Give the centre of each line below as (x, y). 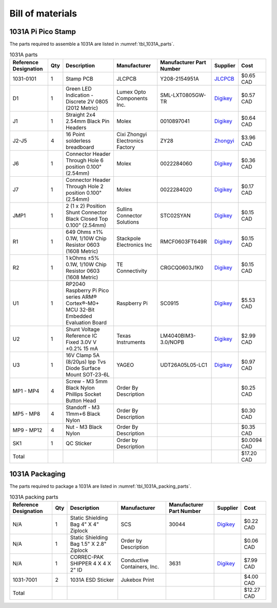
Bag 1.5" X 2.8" (88, 544)
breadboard (80, 147)
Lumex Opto (131, 91)
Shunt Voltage (83, 329)
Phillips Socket (84, 394)
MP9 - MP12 (27, 430)
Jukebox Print (137, 580)
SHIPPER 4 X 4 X (91, 564)
